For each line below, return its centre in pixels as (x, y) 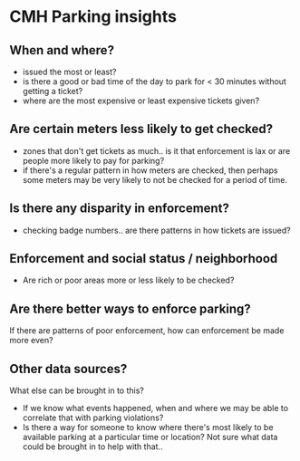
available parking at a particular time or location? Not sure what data (150, 437)
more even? (31, 341)
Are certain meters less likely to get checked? (141, 129)
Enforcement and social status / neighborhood (144, 259)
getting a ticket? (53, 91)
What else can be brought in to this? (77, 390)
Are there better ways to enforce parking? (130, 308)
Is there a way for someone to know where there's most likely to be (148, 427)
